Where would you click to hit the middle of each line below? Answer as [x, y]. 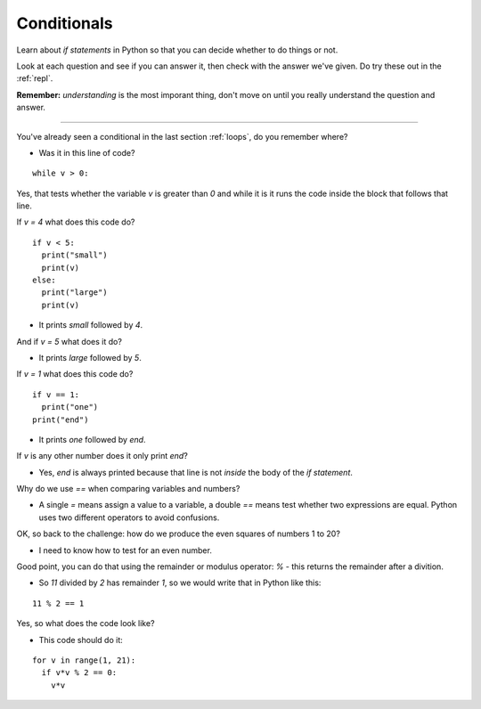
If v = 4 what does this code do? [76, 222]
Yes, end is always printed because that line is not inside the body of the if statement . [196, 472]
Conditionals [65, 23]
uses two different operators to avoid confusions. [129, 517]
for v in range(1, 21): [84, 660]
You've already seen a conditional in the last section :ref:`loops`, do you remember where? [182, 136]
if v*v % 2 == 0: [79, 673]
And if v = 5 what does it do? [69, 341]
